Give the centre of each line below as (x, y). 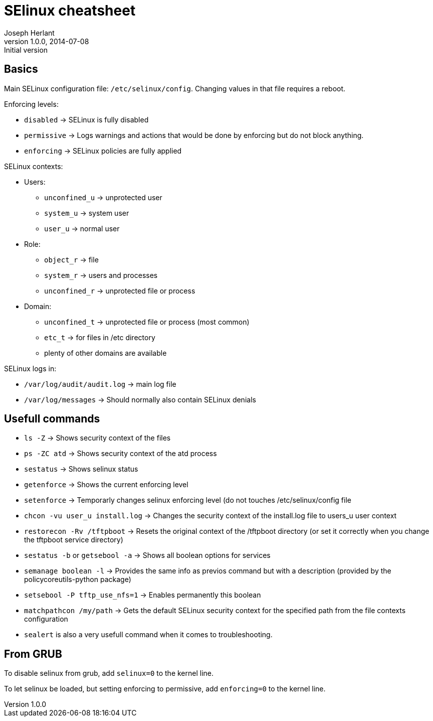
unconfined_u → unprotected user (103, 197)
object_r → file (71, 259)
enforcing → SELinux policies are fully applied (103, 151)
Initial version (26, 50)
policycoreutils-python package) (78, 580)
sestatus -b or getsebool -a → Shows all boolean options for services (147, 555)
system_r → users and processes (101, 275)
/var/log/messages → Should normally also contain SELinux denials (140, 399)
